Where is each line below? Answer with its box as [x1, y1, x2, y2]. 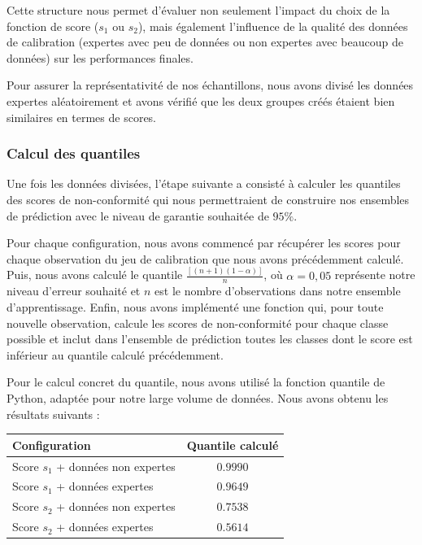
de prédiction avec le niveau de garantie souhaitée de [7, 207, 269, 224]
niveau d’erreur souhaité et [7, 282, 141, 299]
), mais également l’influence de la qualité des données [137, 17, 408, 34]
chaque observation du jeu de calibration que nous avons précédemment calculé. [7, 250, 404, 267]
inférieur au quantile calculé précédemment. [7, 346, 224, 363]
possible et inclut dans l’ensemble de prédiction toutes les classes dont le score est [7, 330, 413, 347]
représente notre [334, 266, 415, 283]
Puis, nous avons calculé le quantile [7, 266, 183, 283]
